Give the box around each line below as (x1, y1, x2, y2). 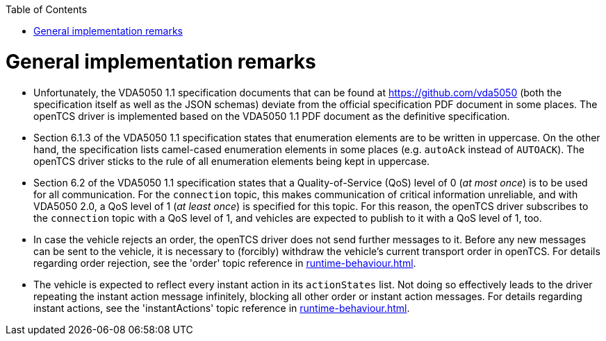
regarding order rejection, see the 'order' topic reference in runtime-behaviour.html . (33, 256, 416, 269)
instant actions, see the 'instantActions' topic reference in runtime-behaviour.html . (33, 301, 410, 314)
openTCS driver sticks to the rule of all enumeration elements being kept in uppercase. (33, 155, 430, 167)
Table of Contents (6, 3, 88, 15)
